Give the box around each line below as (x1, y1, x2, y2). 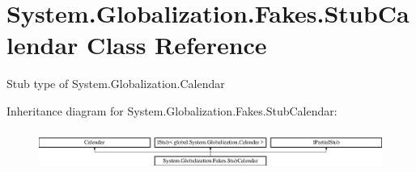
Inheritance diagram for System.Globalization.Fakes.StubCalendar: (6, 102, 337, 119)
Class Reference (87, 28, 267, 61)
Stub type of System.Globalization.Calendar (6, 75, 225, 92)
